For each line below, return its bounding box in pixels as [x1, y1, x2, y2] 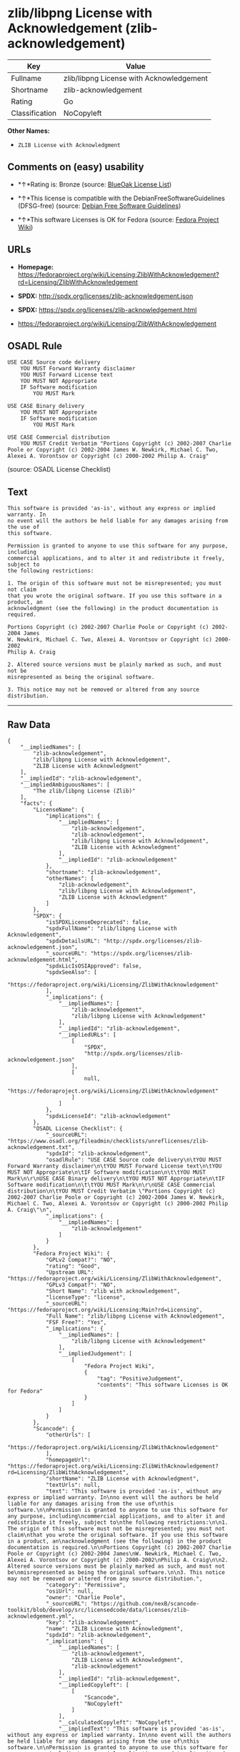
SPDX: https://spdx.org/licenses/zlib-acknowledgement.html [17, 305, 197, 314]
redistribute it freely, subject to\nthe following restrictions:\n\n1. [7, 1519, 229, 1526]
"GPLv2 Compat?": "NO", [45, 1256, 116, 1263]
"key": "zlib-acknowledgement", [45, 1619, 142, 1626]
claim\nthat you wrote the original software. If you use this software [7, 1531, 229, 1538]
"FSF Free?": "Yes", [45, 1319, 107, 1326]
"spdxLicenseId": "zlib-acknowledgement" [45, 1113, 171, 1120]
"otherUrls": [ [45, 1431, 91, 1438]
